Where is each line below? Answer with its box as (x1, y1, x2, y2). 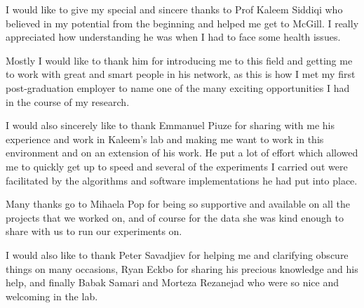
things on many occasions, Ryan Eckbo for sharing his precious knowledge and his (6, 261, 358, 276)
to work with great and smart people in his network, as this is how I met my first (6, 67, 356, 81)
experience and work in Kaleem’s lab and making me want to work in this (6, 131, 324, 146)
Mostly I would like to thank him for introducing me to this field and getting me (6, 53, 353, 67)
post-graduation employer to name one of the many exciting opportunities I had (6, 80, 350, 95)
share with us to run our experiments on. (6, 224, 182, 239)
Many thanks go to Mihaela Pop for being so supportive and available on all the (6, 196, 350, 211)
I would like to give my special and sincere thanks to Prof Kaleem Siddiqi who (6, 2, 343, 16)
